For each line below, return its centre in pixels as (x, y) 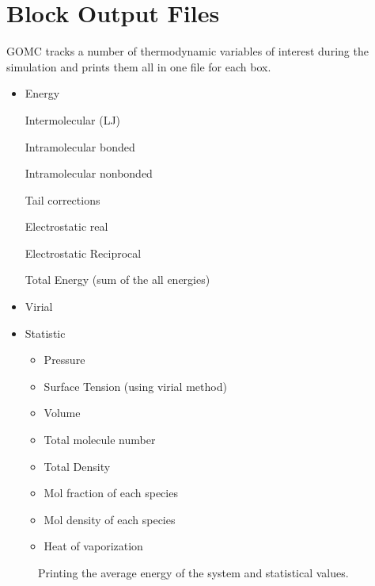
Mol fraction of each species (111, 493)
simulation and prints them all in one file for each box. (139, 66)
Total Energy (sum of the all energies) (117, 280)
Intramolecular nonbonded (89, 173)
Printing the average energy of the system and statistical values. (193, 573)
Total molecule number (100, 440)
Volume (62, 413)
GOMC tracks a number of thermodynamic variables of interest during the (187, 51)
